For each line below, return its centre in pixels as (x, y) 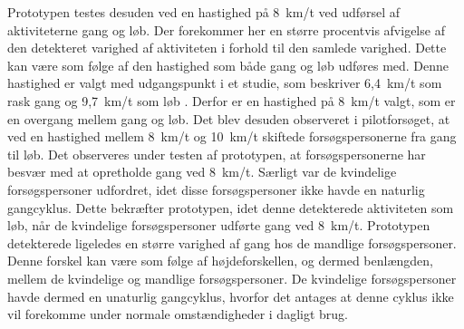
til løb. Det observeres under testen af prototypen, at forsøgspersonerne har (217, 154)
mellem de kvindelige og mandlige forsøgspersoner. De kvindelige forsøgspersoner (232, 278)
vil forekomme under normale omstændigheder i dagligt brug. (178, 314)
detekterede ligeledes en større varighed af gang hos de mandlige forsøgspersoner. (232, 242)
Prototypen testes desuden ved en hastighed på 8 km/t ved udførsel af (204, 12)
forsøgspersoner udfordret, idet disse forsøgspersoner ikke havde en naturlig (216, 189)
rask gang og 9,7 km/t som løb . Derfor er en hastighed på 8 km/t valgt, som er (232, 100)
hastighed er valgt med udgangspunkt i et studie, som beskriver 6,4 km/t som (225, 83)
